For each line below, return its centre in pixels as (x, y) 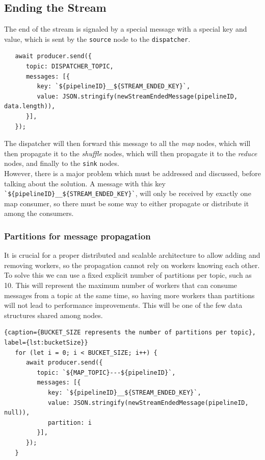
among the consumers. (39, 213)
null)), (17, 413)
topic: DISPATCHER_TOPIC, (70, 67)
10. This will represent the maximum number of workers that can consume (121, 285)
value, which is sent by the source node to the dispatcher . (97, 39)
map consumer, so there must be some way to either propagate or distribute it (127, 203)
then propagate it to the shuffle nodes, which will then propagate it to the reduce (131, 153)
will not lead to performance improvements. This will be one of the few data (123, 305)
